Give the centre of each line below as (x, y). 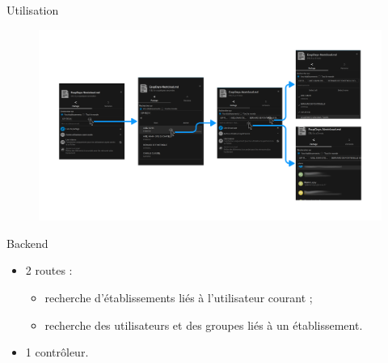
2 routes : (49, 270)
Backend (27, 243)
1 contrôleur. (57, 352)
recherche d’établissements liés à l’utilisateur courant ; (179, 297)
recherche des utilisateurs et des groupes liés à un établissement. (204, 325)
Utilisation (33, 10)
